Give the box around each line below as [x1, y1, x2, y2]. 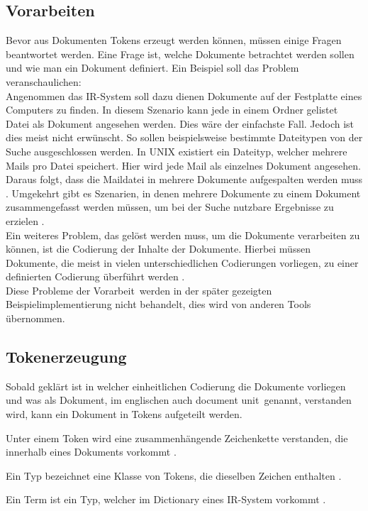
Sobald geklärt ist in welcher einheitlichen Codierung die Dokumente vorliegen [6, 378, 346, 393]
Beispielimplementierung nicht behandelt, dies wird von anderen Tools [6, 297, 311, 312]
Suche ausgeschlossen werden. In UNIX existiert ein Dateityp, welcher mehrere [6, 143, 347, 158]
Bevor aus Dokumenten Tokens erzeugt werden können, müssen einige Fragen [6, 33, 342, 48]
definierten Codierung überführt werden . [6, 269, 185, 284]
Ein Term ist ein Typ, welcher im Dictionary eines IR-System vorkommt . [6, 492, 326, 507]
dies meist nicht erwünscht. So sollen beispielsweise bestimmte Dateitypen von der [6, 130, 363, 145]
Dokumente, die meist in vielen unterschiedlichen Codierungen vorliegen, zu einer [6, 255, 359, 270]
